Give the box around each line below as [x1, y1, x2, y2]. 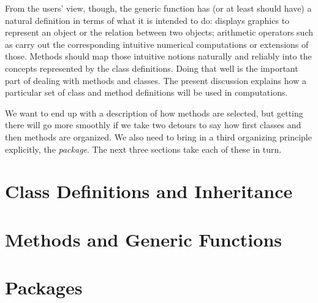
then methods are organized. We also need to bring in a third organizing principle [5, 130, 312, 143]
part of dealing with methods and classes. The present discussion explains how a [5, 74, 306, 86]
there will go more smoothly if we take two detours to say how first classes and [5, 118, 301, 131]
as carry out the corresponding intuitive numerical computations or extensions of [5, 37, 309, 50]
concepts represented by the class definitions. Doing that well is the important [5, 61, 298, 74]
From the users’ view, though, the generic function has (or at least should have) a [5, 2, 312, 14]
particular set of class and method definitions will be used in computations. [5, 86, 288, 99]
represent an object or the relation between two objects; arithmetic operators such [5, 26, 313, 39]
